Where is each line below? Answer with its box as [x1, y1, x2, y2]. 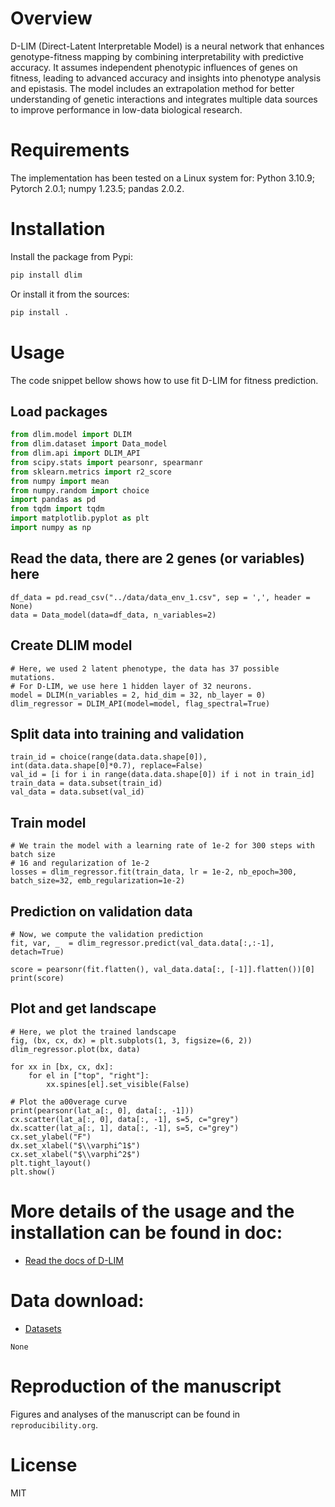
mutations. [10, 672, 56, 682]
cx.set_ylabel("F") [10, 1132, 92, 1142]
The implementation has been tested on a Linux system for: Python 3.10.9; [10, 172, 316, 184]
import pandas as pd [10, 495, 97, 505]
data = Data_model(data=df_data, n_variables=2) [10, 610, 217, 620]
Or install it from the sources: [10, 288, 130, 300]
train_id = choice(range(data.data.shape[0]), [10, 752, 208, 762]
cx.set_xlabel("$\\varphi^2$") [10, 1149, 141, 1159]
